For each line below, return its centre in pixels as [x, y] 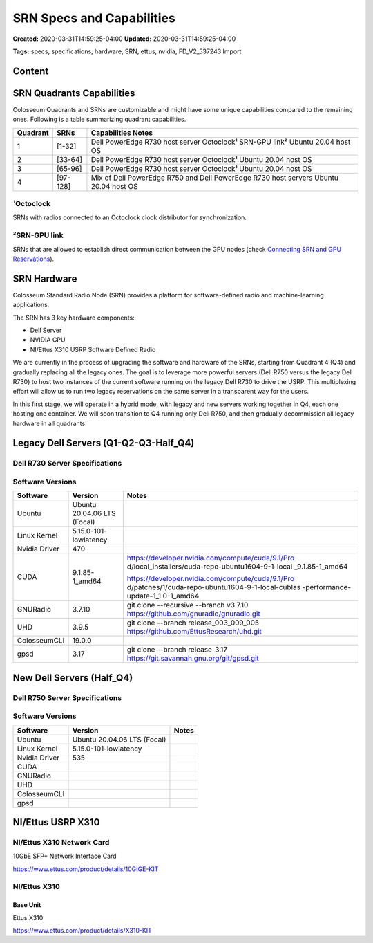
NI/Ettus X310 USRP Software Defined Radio [93, 349]
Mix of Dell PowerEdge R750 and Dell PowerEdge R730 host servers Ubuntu [214, 178]
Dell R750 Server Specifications [67, 697]
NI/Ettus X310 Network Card [61, 842]
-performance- [327, 587]
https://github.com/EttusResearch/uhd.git [194, 632]
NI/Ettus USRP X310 [56, 822]
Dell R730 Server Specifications [67, 464]
